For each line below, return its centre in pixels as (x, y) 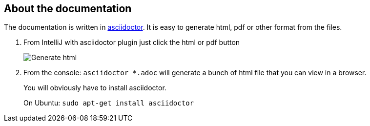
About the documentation (68, 9)
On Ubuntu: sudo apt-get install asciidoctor (109, 103)
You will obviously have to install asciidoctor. (95, 88)
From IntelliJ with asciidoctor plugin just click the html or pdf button (132, 42)
